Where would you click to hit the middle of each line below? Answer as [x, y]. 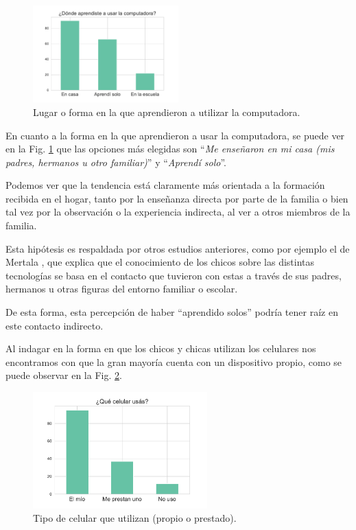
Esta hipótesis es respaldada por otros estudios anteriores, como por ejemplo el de [178, 248]
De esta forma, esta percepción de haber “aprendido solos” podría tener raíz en [172, 312]
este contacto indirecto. [55, 325]
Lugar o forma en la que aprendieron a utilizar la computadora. [167, 112]
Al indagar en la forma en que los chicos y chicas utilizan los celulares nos [161, 348]
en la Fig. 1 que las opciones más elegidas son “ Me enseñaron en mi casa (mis [170, 149]
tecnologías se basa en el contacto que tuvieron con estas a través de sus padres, [174, 275]
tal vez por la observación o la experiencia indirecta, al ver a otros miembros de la [178, 212]
